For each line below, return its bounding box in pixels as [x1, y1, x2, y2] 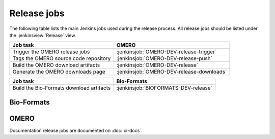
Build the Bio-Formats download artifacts [12, 84, 111, 91]
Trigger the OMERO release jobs [12, 48, 90, 55]
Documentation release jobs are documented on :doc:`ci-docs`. [9, 127, 143, 133]
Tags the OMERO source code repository [12, 55, 111, 62]
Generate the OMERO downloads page [12, 68, 105, 76]
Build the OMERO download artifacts [12, 61, 100, 68]
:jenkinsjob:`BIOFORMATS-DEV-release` [116, 84, 212, 91]
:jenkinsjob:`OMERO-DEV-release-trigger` [116, 48, 217, 55]
